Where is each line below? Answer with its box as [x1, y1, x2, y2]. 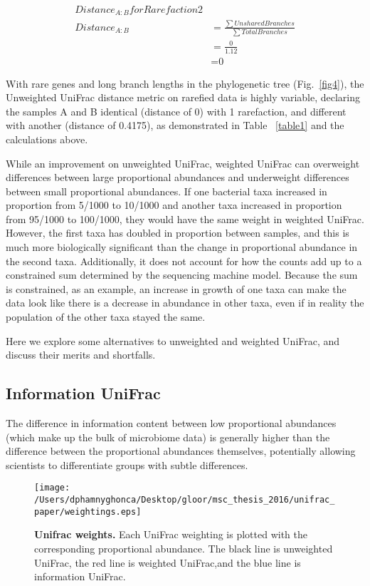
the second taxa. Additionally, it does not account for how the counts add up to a [6, 253, 362, 268]
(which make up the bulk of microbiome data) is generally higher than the [6, 429, 330, 444]
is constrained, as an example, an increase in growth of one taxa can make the [6, 281, 347, 296]
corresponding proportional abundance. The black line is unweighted [34, 540, 333, 555]
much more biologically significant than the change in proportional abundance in [6, 240, 358, 255]
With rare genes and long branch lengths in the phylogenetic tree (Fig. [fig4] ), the [6, 76, 364, 91]
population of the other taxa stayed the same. [6, 309, 206, 324]
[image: [34, 483, 70, 493]
